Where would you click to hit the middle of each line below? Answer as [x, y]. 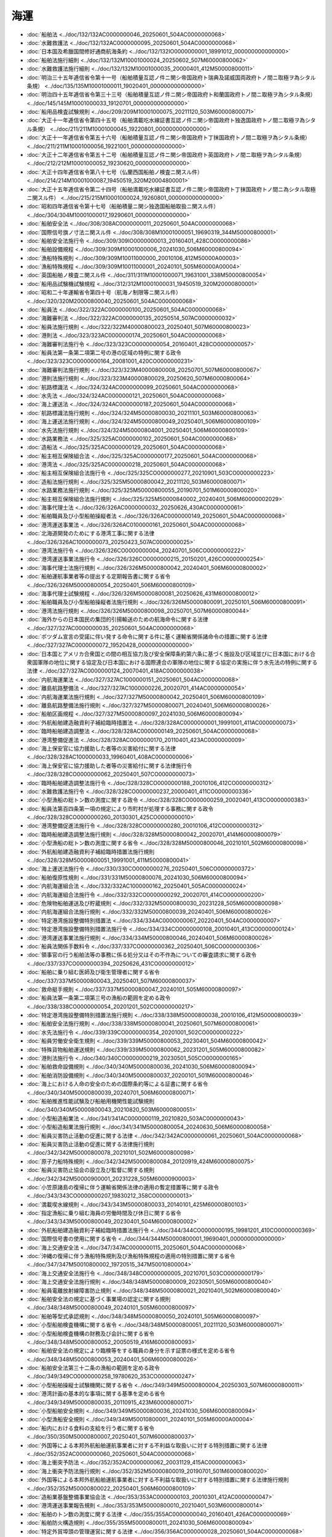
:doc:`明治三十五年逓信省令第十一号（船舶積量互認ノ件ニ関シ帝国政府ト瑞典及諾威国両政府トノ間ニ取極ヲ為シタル [171, 77]
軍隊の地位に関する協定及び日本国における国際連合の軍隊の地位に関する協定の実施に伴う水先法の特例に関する [177, 662]
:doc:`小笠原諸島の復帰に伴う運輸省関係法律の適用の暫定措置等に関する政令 [123, 1187]
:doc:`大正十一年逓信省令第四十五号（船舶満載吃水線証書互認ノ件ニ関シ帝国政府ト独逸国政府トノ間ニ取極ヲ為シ [168, 121]
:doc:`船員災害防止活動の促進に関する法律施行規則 [91, 1144]
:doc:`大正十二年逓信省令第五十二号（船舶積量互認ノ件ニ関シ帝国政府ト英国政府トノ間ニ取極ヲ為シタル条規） [166, 155]
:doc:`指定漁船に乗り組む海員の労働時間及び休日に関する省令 [104, 1213]
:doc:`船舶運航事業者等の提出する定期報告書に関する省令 [99, 576]
